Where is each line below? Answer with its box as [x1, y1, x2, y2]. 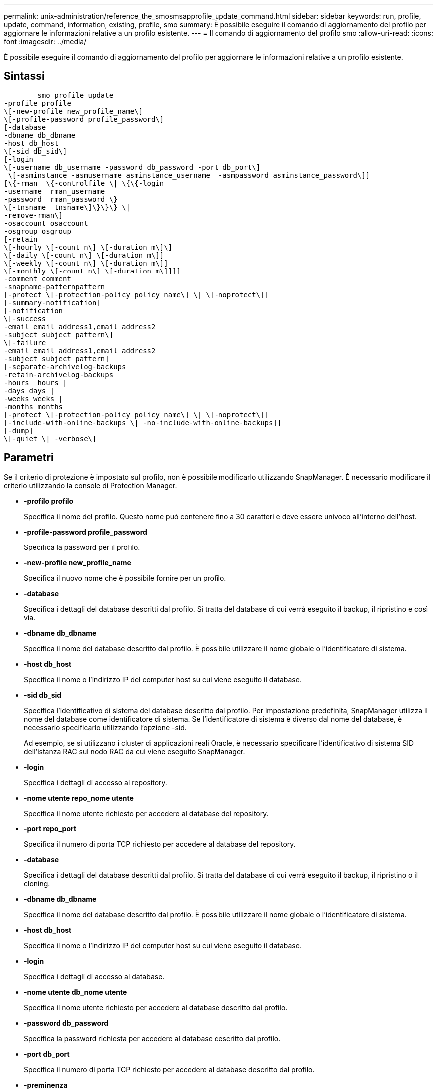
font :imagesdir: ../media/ [4, 37, 87, 46]
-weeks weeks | [4, 394, 63, 403]
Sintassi [4, 70, 45, 83]
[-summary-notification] [4, 298, 101, 307]
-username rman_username [4, 187, 105, 195]
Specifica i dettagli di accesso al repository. [24, 778, 167, 787]
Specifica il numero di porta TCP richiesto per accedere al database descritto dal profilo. [24, 1065, 315, 1074]
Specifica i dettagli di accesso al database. [24, 972, 165, 981]
